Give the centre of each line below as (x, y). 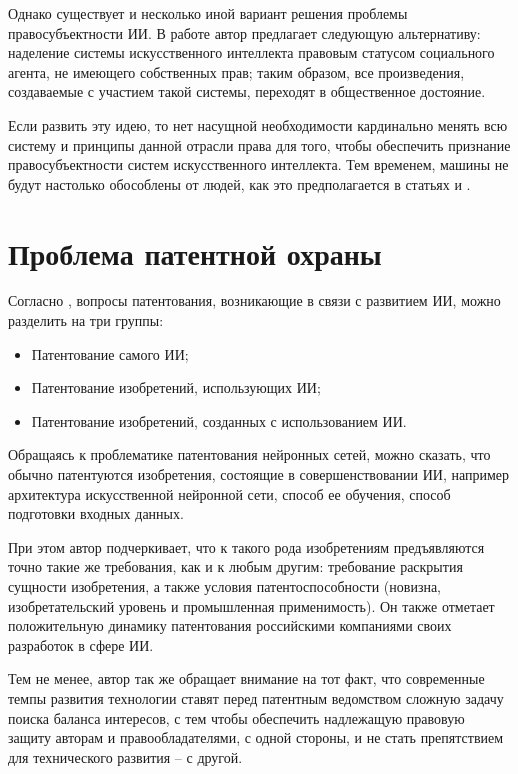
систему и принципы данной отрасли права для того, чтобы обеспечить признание (259, 144)
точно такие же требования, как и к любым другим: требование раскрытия (235, 566)
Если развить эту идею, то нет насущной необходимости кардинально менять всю (258, 124)
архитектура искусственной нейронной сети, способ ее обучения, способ (229, 493)
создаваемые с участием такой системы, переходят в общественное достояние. (247, 91)
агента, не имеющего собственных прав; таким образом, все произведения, (236, 71)
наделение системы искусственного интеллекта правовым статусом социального (251, 52)
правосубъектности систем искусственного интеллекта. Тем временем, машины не (258, 164)
